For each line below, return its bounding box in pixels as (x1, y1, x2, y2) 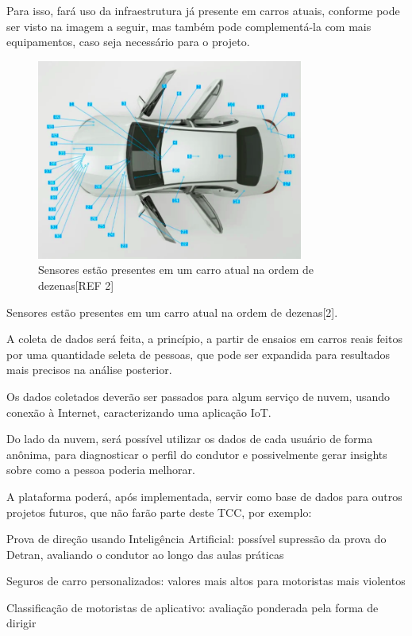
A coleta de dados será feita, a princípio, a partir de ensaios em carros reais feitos (6, 330, 402, 347)
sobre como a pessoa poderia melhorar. (6, 461, 195, 478)
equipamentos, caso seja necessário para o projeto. (6, 33, 250, 50)
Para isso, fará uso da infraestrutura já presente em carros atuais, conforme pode (6, 2, 400, 18)
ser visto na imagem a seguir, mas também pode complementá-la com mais (6, 17, 372, 34)
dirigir (6, 615, 37, 631)
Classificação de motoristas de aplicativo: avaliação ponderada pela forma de (6, 599, 379, 615)
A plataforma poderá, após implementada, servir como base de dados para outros (6, 488, 402, 504)
